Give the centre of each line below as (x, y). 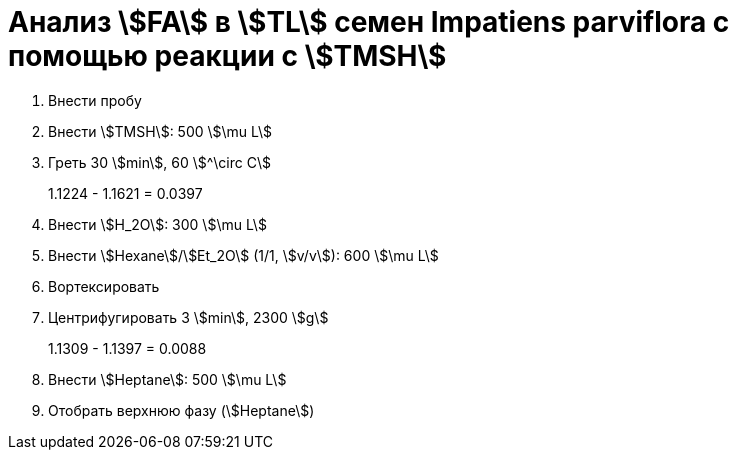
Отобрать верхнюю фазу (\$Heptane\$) (181, 410)
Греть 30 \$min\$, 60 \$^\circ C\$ (159, 162)
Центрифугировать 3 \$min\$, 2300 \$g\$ (188, 317)
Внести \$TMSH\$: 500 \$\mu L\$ (160, 131)
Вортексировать (104, 286)
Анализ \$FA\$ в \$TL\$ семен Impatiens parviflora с (369, 22)
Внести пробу (95, 100)
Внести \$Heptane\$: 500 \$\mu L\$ (167, 379)
